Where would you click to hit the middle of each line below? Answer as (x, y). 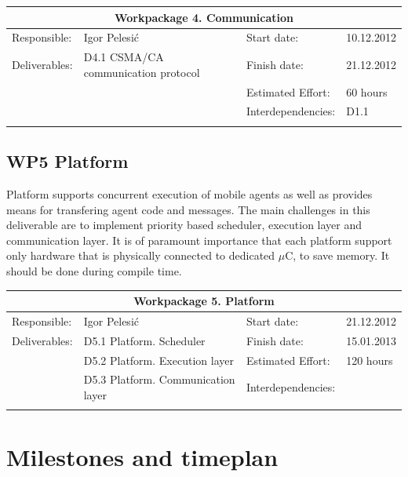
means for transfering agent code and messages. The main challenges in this (188, 209)
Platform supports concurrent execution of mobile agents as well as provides (189, 194)
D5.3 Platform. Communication (159, 379)
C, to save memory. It (337, 255)
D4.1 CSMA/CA (124, 57)
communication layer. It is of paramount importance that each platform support (199, 240)
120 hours (370, 360)
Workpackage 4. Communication (204, 17)
